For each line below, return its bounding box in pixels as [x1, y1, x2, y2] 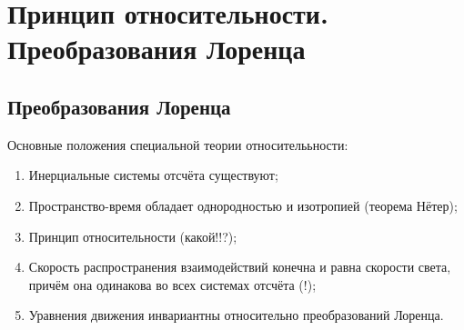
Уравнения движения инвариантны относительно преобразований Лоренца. [28, 305, 444, 325]
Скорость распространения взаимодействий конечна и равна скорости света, [28, 257, 451, 276]
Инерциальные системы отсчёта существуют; [28, 165, 278, 185]
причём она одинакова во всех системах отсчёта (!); [28, 275, 317, 294]
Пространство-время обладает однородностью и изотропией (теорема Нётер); [28, 195, 458, 215]
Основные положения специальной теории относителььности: [7, 135, 348, 154]
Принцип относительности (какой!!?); [28, 226, 237, 245]
